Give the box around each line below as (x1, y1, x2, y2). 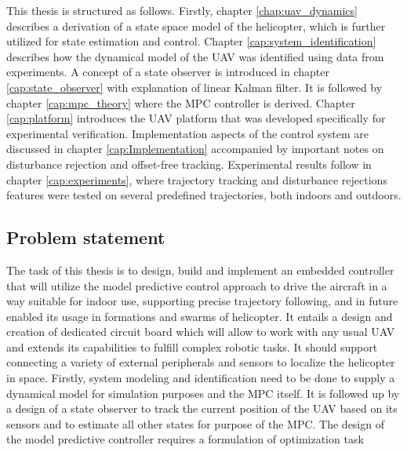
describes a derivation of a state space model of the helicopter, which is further (6, 17, 386, 34)
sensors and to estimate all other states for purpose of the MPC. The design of (6, 415, 384, 432)
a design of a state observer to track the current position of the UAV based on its (6, 400, 398, 417)
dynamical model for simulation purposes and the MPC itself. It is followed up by (6, 385, 400, 401)
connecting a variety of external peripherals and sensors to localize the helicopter (6, 354, 395, 370)
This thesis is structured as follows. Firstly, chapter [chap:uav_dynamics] (6, 2, 358, 18)
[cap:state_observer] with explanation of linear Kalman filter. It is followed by (6, 78, 383, 95)
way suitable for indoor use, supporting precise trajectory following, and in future (6, 293, 398, 309)
